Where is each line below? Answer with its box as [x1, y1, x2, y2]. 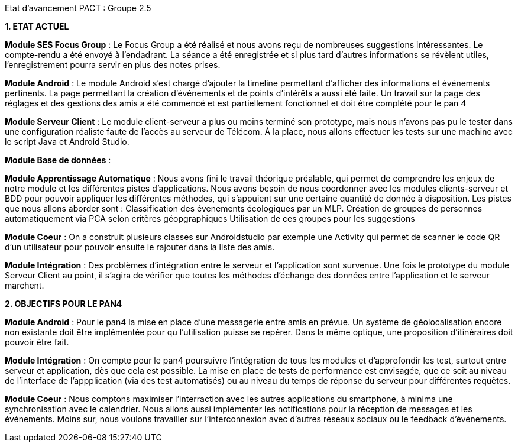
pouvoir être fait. [5, 337, 69, 347]
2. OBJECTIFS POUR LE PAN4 [5, 299, 122, 309]
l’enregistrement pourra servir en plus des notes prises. [5, 60, 221, 70]
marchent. [5, 280, 44, 290]
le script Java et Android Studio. [5, 137, 129, 147]
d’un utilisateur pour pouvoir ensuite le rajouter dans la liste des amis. [5, 242, 275, 252]
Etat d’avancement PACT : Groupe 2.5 [5, 3, 151, 13]
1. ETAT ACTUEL [5, 21, 69, 31]
